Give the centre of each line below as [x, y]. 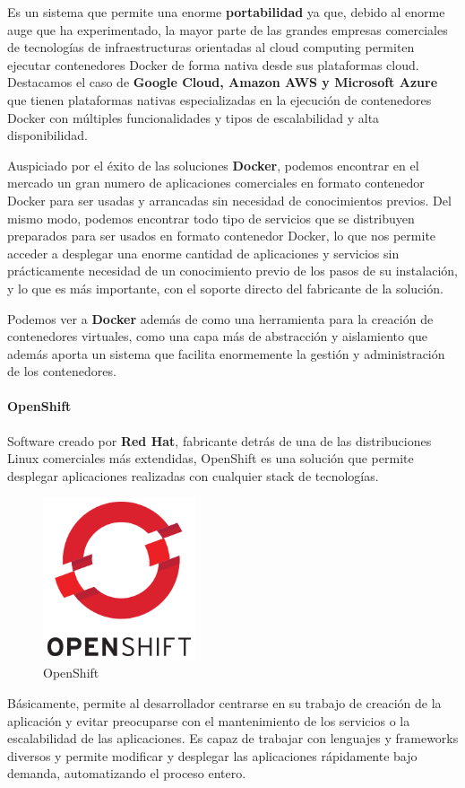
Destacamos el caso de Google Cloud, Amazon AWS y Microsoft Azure [223, 82]
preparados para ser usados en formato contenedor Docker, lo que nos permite [222, 236]
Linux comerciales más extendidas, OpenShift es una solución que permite [211, 458]
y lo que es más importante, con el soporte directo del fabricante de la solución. [225, 288]
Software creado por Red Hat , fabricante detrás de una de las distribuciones [220, 440]
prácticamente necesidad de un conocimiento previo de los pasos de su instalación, [232, 271]
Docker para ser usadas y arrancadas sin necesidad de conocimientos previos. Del [229, 200]
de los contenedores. [62, 371]
